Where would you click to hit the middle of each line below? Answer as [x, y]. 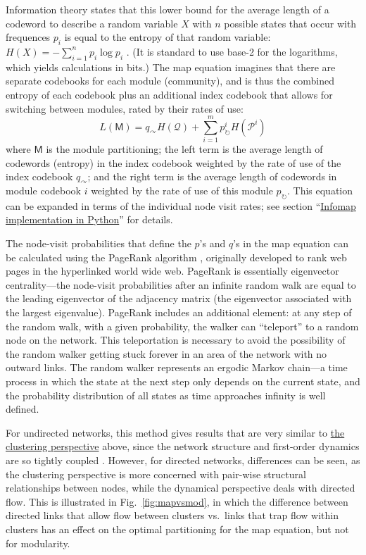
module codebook [43, 191]
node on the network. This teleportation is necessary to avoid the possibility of [176, 340]
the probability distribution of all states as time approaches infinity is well [166, 395]
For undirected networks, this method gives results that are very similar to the [175, 432]
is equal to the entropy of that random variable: [168, 37]
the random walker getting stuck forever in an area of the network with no [166, 353]
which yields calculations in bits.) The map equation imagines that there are [171, 67]
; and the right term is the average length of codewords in [212, 176]
